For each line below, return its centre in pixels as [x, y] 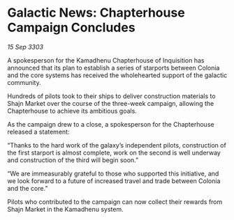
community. [24, 82]
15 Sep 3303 [25, 47]
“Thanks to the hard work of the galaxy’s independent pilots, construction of [117, 145]
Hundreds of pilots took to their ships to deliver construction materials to [111, 96]
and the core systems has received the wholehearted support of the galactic [117, 75]
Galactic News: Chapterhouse [96, 13]
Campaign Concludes [71, 28]
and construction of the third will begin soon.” [73, 160]
